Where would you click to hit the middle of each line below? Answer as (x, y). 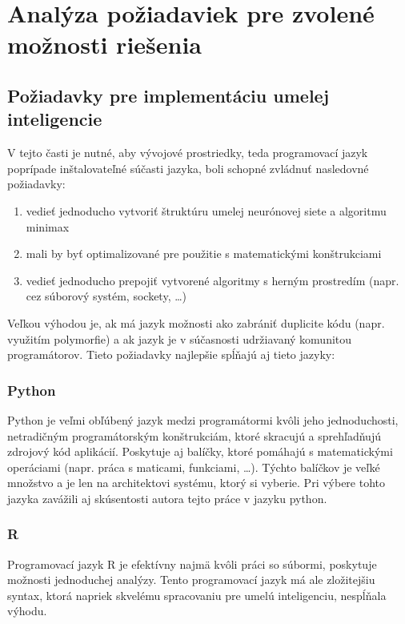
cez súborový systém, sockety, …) (106, 296)
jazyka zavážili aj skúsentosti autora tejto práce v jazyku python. (167, 498)
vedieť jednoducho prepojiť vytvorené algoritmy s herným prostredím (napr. (213, 280)
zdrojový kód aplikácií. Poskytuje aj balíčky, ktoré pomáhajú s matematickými (200, 451)
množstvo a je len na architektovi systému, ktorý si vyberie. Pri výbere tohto (196, 483)
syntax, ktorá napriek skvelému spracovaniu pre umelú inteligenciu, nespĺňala (197, 595)
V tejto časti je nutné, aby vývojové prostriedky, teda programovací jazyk (188, 153)
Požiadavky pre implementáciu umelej (168, 95)
